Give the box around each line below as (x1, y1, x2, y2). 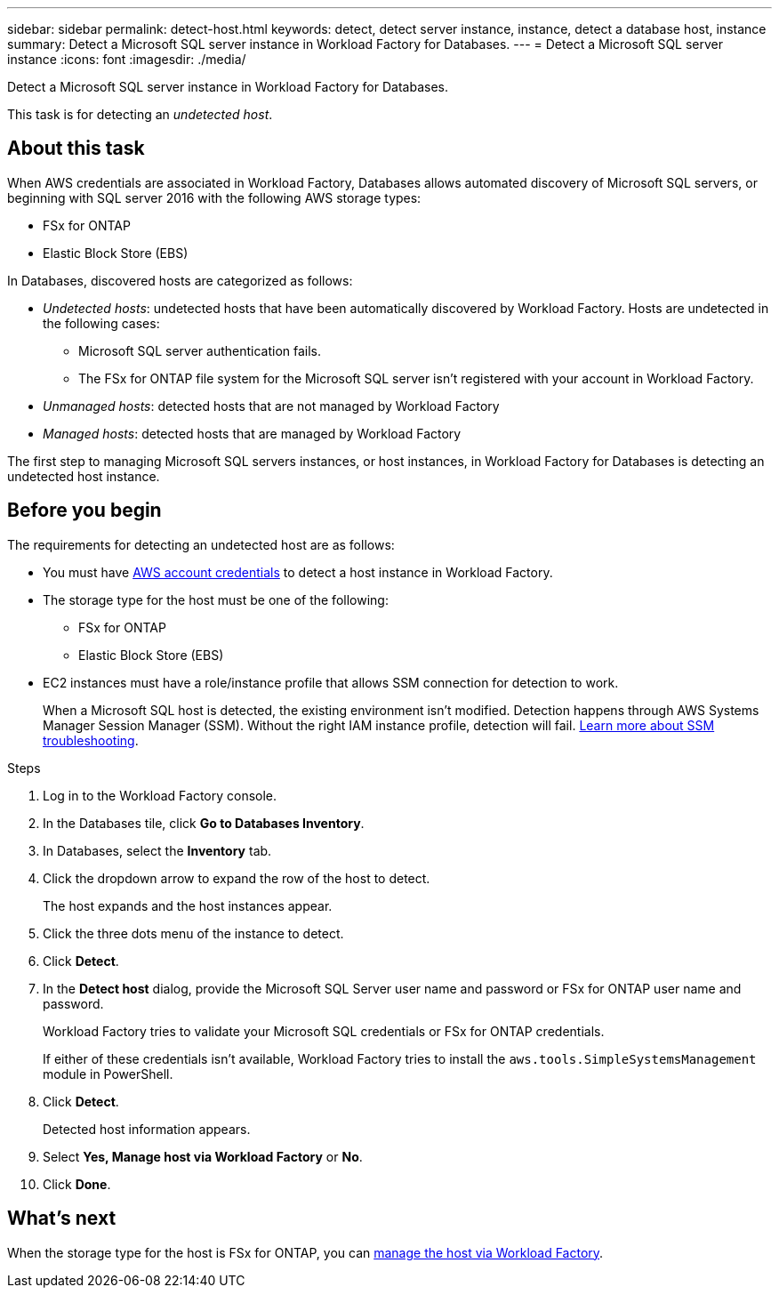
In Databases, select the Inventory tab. (43, 842, 272, 858)
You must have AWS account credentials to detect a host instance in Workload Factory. (43, 564, 553, 580)
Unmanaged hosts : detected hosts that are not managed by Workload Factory (43, 398, 500, 414)
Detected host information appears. (43, 1121, 251, 1137)
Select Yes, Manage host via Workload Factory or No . (43, 1148, 363, 1164)
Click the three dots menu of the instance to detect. (43, 925, 344, 941)
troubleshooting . (43, 732, 139, 748)
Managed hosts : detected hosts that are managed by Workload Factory (43, 425, 462, 441)
